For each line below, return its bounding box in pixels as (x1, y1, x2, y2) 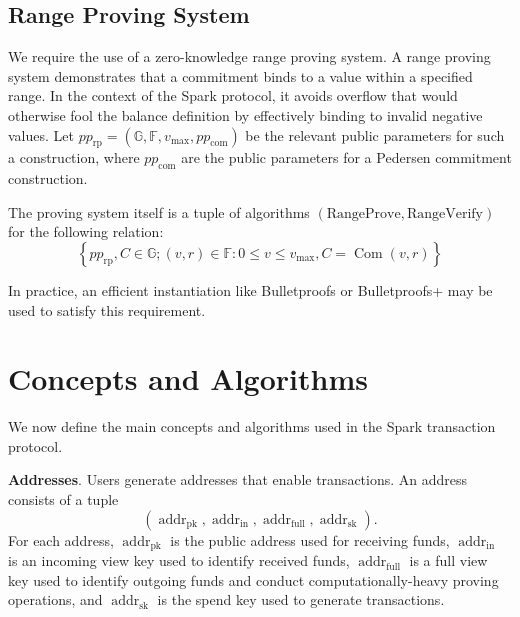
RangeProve (326, 206, 401, 221)
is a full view (409, 550, 488, 571)
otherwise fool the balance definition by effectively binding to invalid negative (8, 104, 483, 125)
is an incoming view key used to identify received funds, (8, 550, 350, 571)
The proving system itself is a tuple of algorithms (8, 201, 310, 222)
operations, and (8, 589, 103, 610)
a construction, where (8, 147, 140, 168)
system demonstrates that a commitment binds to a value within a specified (8, 65, 473, 86)
